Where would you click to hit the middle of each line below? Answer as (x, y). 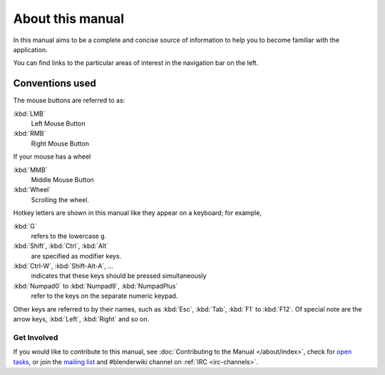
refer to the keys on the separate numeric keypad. (104, 296)
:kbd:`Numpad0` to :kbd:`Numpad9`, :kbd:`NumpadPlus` (96, 286)
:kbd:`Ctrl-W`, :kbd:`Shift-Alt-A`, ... (63, 266)
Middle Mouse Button (62, 179)
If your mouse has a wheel (52, 156)
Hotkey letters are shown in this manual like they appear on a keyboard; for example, (137, 213)
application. (30, 49)
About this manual (69, 19)
